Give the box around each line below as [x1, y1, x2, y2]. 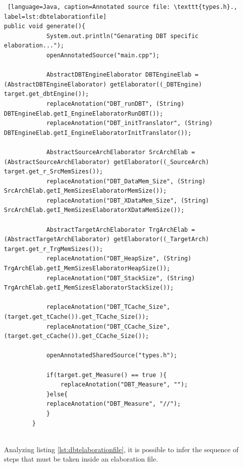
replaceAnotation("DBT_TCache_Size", [46, 303, 170, 311]
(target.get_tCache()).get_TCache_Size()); [4, 313, 149, 320]
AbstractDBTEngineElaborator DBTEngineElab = [46, 71, 199, 79]
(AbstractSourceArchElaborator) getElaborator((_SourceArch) [4, 158, 209, 166]
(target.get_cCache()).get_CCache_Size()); [4, 333, 149, 340]
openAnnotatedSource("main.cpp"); [46, 51, 160, 59]
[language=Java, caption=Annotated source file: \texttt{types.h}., [7, 3, 238, 10]
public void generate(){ [4, 23, 85, 30]
